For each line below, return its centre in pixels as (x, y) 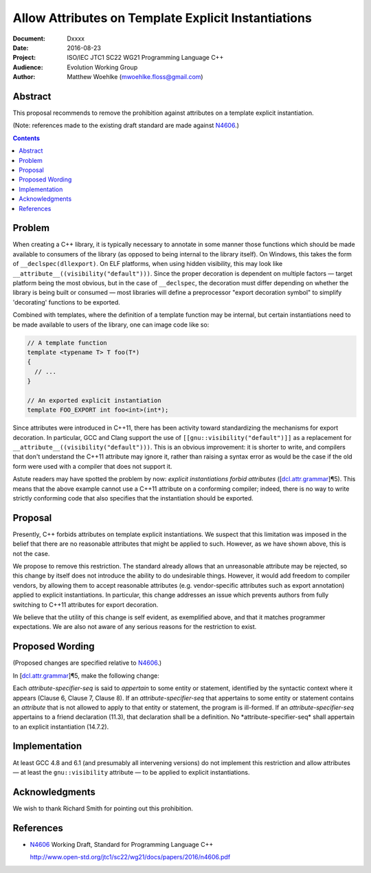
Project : (24, 58)
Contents (26, 138)
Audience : (28, 67)
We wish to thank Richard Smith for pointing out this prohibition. (103, 808)
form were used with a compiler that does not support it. (92, 466)
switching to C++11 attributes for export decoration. (86, 604)
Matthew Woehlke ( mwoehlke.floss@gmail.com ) (135, 77)
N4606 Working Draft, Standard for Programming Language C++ (122, 844)
